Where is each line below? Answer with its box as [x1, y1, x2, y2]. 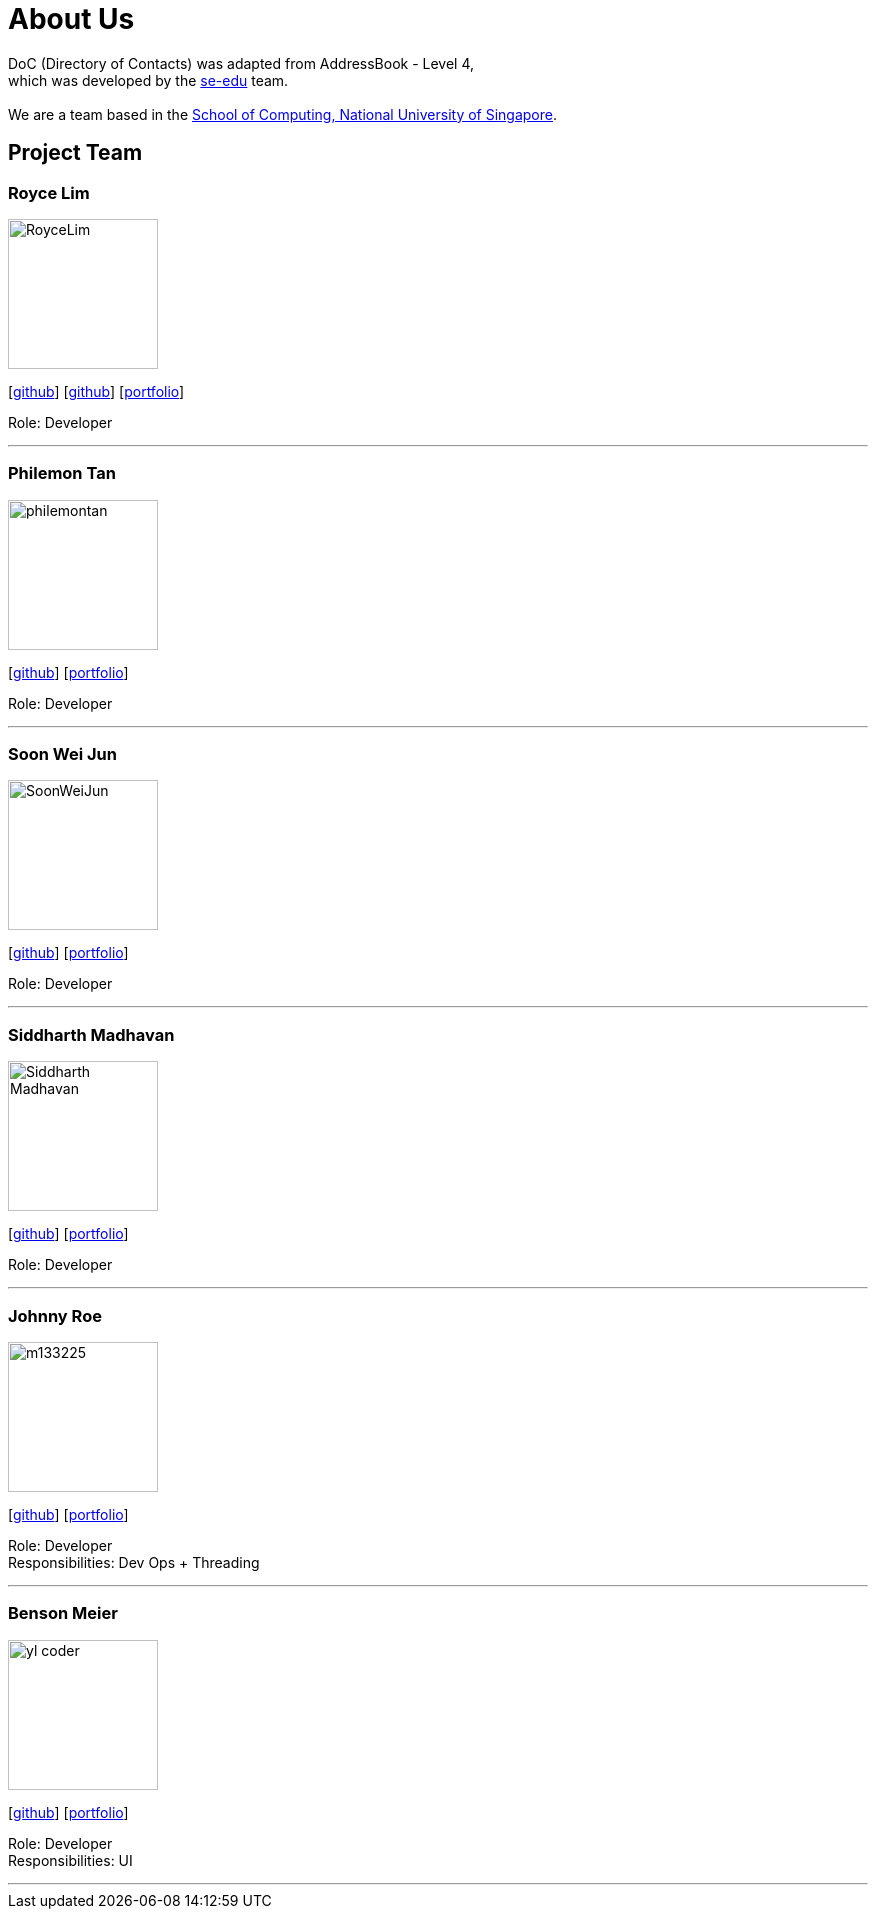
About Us [8, 2, 135, 36]
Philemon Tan [8, 463, 116, 484]
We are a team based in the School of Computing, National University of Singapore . [8, 105, 558, 123]
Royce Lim [8, 182, 90, 203]
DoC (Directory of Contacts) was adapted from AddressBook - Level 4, [8, 54, 475, 72]
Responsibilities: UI [8, 1851, 133, 1869]
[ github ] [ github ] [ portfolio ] [8, 382, 185, 400]
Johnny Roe [8, 1305, 102, 1326]
